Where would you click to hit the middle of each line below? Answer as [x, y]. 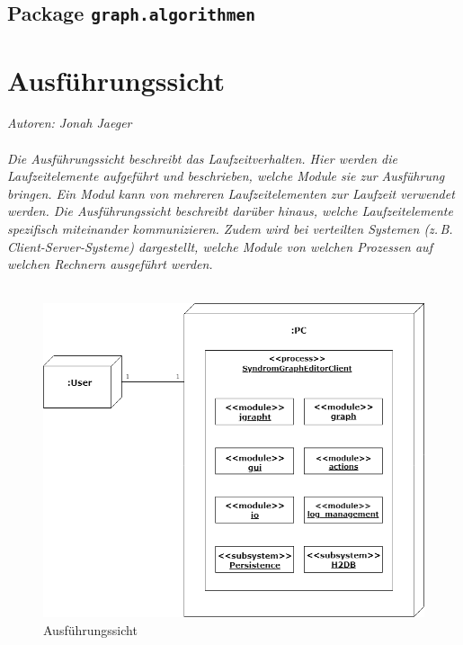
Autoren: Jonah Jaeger [70, 123]
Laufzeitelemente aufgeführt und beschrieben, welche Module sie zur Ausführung [226, 176]
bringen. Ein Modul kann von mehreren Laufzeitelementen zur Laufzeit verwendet [231, 193]
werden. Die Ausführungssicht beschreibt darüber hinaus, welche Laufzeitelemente [230, 211]
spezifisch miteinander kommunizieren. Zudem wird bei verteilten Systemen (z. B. [230, 229]
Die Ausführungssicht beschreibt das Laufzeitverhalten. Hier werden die [202, 158]
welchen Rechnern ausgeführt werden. [110, 264]
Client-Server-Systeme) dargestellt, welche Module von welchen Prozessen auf [220, 246]
